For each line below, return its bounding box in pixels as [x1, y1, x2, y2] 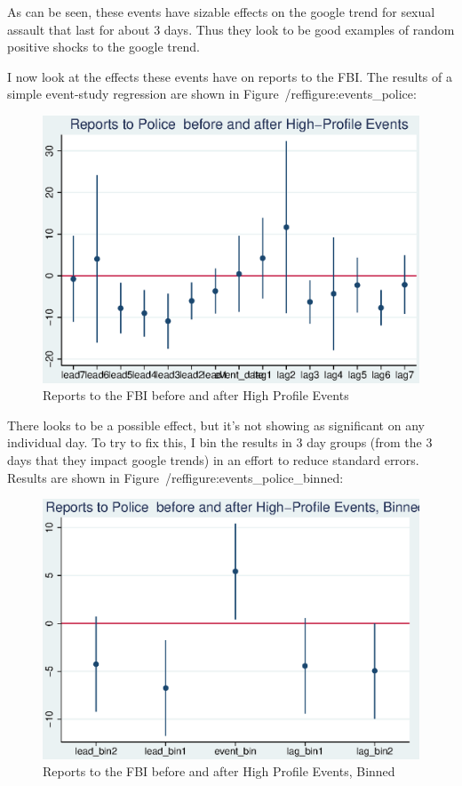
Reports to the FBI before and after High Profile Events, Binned [43, 762, 395, 781]
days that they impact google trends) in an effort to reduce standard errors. [7, 450, 419, 469]
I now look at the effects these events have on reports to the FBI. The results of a [7, 67, 452, 85]
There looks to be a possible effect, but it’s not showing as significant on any [7, 415, 425, 434]
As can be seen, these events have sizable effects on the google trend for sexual [7, 3, 435, 20]
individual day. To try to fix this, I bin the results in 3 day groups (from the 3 [7, 433, 433, 452]
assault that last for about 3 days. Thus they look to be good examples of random [7, 20, 455, 38]
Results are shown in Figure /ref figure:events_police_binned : [7, 468, 344, 486]
